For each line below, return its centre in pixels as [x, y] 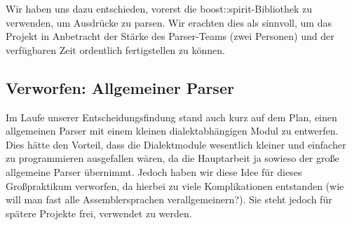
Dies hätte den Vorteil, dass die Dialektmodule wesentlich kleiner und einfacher [176, 144]
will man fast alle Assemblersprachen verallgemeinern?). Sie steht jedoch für [169, 199]
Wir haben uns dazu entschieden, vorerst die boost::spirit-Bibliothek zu [159, 8]
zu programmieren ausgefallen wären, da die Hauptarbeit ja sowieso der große [172, 158]
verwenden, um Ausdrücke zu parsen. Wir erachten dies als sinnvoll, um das [169, 22]
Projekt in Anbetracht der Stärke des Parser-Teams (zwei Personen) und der [170, 36]
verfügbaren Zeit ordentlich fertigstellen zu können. [115, 49]
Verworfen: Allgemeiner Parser [120, 87]
